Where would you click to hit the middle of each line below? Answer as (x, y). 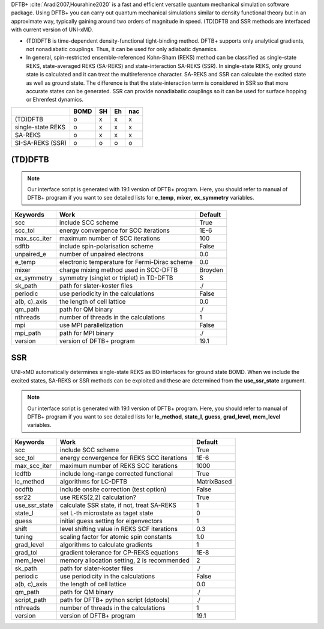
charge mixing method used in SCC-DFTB (118, 269)
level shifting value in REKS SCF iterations (119, 529)
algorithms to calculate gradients (106, 544)
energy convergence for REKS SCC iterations (124, 458)
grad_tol (26, 552)
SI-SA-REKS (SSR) (41, 143)
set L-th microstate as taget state (107, 513)
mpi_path (28, 333)
